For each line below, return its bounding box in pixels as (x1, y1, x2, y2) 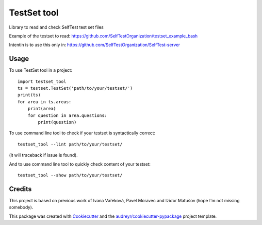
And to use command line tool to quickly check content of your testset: (9, 161, 150, 167)
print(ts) (17, 92, 41, 98)
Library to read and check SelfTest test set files (9, 24, 104, 30)
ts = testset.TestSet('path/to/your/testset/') (17, 85, 133, 91)
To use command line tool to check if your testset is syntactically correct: (9, 130, 155, 136)
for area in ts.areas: (17, 99, 72, 104)
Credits (9, 185, 32, 193)
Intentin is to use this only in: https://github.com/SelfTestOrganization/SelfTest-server (9, 42, 180, 48)
